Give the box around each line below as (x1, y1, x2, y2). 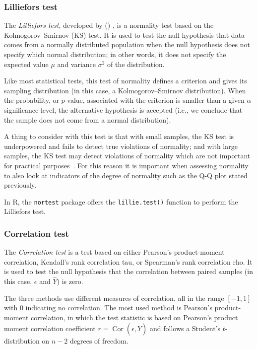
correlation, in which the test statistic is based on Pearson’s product (31, 312, 238, 322)
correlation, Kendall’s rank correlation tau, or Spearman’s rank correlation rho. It (4, 256, 253, 267)
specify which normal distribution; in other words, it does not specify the (4, 49, 226, 59)
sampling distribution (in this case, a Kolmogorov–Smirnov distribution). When (4, 85, 246, 95)
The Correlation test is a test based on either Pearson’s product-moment (4, 247, 225, 257)
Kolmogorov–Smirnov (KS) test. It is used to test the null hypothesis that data (4, 29, 245, 40)
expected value (4, 59, 49, 69)
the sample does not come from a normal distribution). (4, 114, 171, 125)
